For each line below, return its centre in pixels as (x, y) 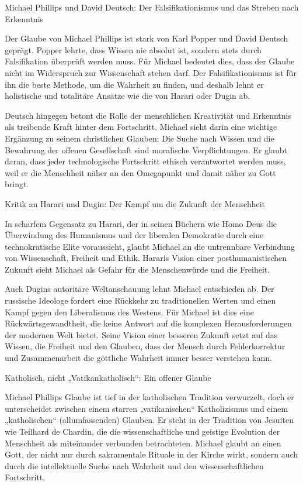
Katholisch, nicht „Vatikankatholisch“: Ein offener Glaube (108, 377)
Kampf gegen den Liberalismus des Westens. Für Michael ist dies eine (129, 312)
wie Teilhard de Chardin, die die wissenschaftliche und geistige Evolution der (142, 431)
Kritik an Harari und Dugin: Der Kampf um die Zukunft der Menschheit (135, 203)
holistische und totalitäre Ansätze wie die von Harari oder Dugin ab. (128, 96)
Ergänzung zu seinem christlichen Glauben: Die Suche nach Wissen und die (140, 138)
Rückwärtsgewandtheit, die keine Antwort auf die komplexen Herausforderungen (148, 323)
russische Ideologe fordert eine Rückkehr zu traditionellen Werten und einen (140, 300)
